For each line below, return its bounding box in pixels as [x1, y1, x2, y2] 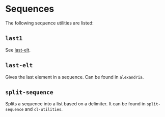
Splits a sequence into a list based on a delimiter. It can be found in [5, 101, 146, 107]
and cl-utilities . [24, 106, 63, 112]
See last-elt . [5, 47, 31, 53]
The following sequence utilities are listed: [5, 20, 94, 26]
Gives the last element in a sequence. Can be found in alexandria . [5, 74, 144, 80]
